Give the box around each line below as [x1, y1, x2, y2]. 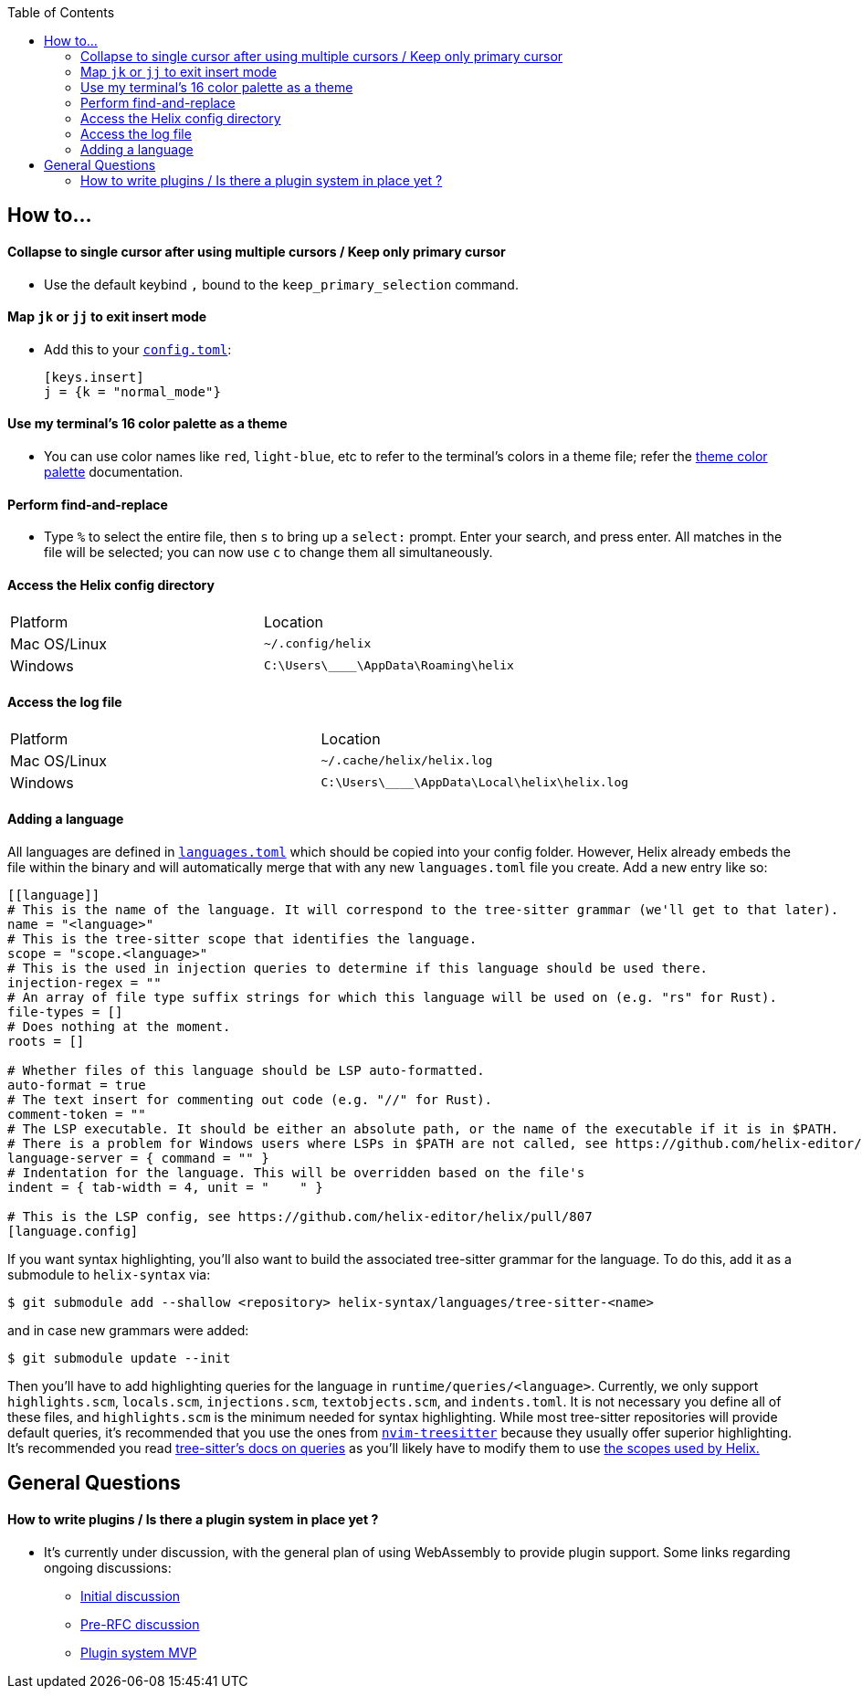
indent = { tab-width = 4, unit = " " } [7, 1179, 323, 1195]
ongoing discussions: [44, 1559, 172, 1575]
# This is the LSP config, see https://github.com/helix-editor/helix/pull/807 [7, 1208, 593, 1224]
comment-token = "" [7, 1106, 146, 1122]
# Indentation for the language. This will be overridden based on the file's [7, 1164, 585, 1180]
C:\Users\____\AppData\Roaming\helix [263, 658, 514, 673]
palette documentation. [44, 464, 184, 480]
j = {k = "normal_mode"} [44, 384, 221, 399]
